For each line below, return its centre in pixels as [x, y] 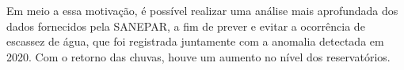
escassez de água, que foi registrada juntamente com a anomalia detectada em [195, 41]
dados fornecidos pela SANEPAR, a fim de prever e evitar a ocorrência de [186, 26]
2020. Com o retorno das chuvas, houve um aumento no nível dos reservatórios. [198, 56]
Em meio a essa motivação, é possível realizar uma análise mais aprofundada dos [202, 10]
